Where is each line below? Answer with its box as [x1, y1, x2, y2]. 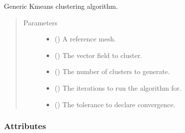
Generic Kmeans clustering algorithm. [4, 1, 118, 11]
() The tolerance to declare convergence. [54, 99, 176, 109]
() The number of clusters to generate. [54, 66, 170, 76]
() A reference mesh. [54, 34, 116, 44]
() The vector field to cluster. [54, 50, 142, 60]
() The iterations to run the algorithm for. [54, 82, 182, 93]
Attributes [4, 120, 46, 132]
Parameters [23, 17, 57, 27]
